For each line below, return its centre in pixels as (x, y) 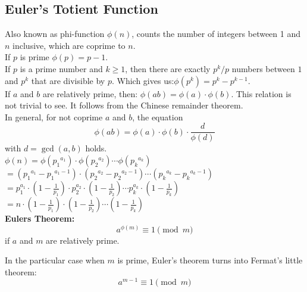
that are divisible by (68, 80)
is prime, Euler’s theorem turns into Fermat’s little (210, 260)
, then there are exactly (168, 68)
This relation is (264, 93)
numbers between (263, 68)
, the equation (158, 117)
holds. (96, 148)
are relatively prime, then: (90, 93)
